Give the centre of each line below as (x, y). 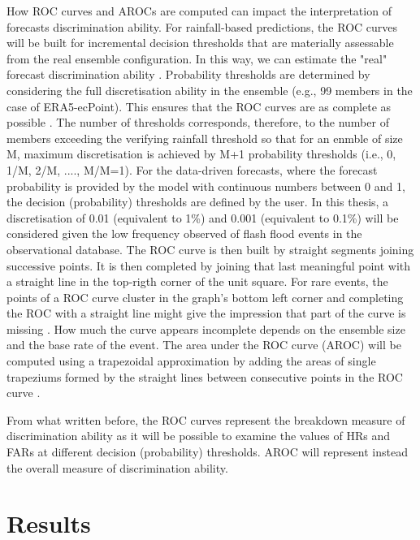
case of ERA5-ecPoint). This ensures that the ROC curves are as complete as (199, 106)
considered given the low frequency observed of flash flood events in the (184, 233)
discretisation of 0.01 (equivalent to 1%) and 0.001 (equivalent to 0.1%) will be (203, 217)
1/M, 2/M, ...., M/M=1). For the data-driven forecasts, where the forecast (192, 169)
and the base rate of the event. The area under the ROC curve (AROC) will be (204, 345)
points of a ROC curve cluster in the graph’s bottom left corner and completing (205, 297)
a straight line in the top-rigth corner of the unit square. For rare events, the (197, 281)
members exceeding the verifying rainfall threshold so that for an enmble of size (205, 138)
